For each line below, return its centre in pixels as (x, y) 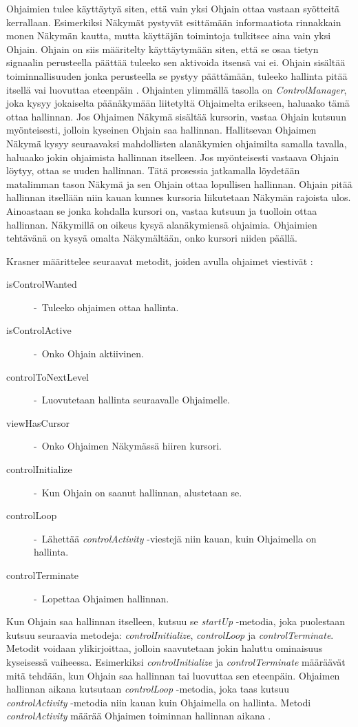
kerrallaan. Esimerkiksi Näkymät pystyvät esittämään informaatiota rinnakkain (174, 22)
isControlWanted (42, 284)
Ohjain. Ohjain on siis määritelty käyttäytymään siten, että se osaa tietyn (162, 49)
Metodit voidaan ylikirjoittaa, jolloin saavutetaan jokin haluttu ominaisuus (165, 648)
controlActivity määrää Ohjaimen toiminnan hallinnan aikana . (139, 716)
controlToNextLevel (48, 376)
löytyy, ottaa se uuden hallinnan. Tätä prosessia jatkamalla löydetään (153, 170)
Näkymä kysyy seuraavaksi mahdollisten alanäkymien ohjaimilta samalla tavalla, (177, 143)
